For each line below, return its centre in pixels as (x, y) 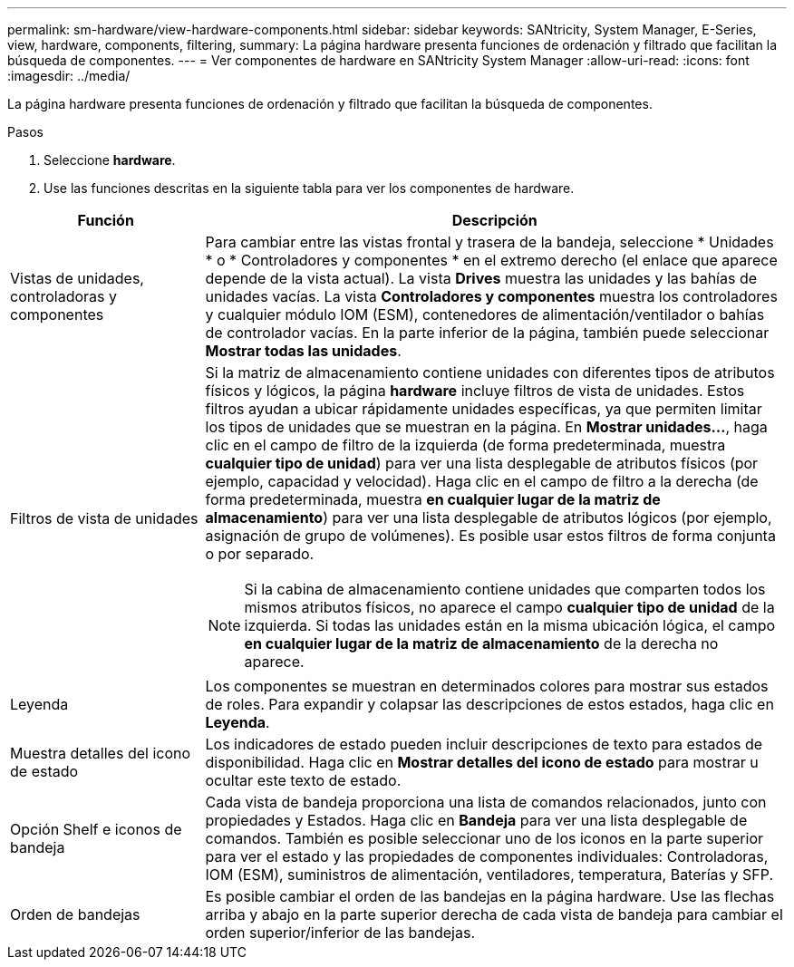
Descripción (494, 220)
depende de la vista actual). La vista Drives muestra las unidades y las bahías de (481, 278)
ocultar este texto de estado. (303, 780)
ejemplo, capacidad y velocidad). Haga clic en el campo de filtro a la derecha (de (482, 481)
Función (106, 220)
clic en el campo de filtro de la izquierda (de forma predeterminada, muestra (465, 445)
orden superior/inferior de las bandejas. (340, 933)
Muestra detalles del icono (101, 753)
